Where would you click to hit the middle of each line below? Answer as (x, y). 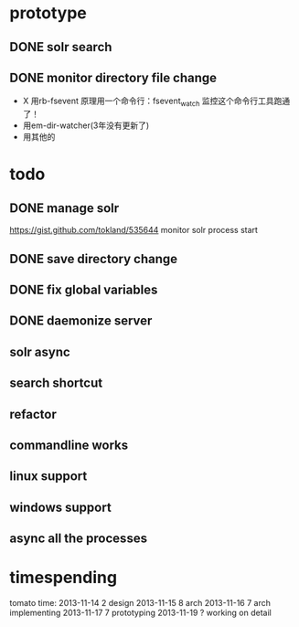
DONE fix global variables (84, 289)
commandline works (69, 445)
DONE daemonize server (81, 321)
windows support (60, 507)
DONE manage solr (64, 208)
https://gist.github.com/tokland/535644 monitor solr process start (134, 230)
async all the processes (79, 539)
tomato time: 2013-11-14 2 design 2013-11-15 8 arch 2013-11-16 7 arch (140, 603)
